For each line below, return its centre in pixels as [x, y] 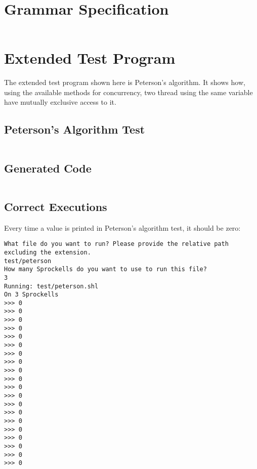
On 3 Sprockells [31, 295]
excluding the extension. [48, 252]
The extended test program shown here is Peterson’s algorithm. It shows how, [125, 82]
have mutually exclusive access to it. [60, 102]
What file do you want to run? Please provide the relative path [116, 244]
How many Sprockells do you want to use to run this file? [105, 269]
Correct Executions [56, 206]
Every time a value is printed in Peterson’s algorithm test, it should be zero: [122, 227]
